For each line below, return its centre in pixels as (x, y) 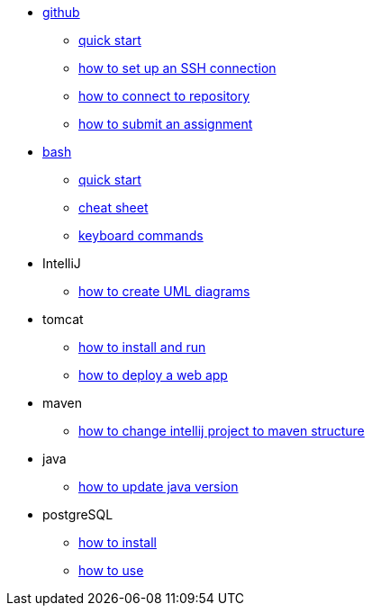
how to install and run (142, 347)
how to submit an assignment (166, 124)
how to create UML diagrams (164, 291)
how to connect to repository (164, 96)
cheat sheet (113, 207)
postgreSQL (78, 514)
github (61, 12)
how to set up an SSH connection (177, 68)
